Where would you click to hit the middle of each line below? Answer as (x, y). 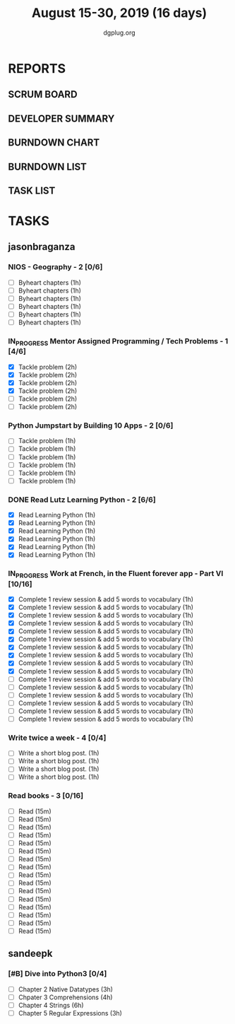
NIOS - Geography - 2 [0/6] (55, 267)
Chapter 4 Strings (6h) (51, 1005)
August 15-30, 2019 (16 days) (119, 13)
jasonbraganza (42, 247)
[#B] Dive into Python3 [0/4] (58, 974)
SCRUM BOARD (43, 94)
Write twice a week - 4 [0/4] (57, 738)
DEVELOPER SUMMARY (61, 118)
